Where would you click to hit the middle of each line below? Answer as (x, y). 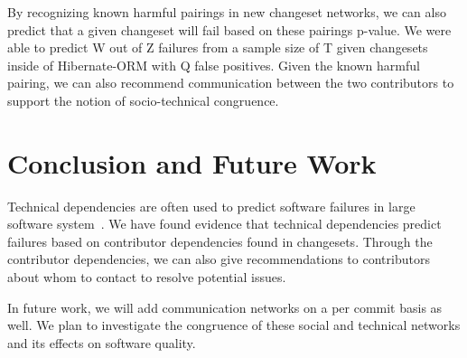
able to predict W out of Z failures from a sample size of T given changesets (218, 47)
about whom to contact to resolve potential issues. (147, 277)
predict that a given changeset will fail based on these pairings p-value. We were (229, 29)
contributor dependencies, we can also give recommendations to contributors (219, 259)
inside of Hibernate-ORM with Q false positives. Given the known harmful (214, 65)
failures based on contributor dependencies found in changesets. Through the (220, 241)
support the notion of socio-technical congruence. (143, 100)
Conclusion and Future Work (192, 162)
